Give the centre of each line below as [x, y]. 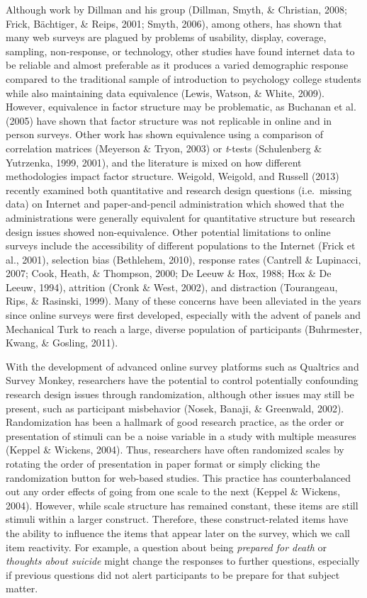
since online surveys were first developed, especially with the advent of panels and [183, 315]
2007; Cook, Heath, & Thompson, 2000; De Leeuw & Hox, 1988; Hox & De [169, 273]
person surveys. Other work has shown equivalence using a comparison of [164, 134]
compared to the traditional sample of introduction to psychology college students [183, 78]
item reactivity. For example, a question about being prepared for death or [166, 547]
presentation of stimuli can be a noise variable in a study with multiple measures [181, 435]
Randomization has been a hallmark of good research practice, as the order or [175, 422]
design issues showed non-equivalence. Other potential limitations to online [168, 231]
